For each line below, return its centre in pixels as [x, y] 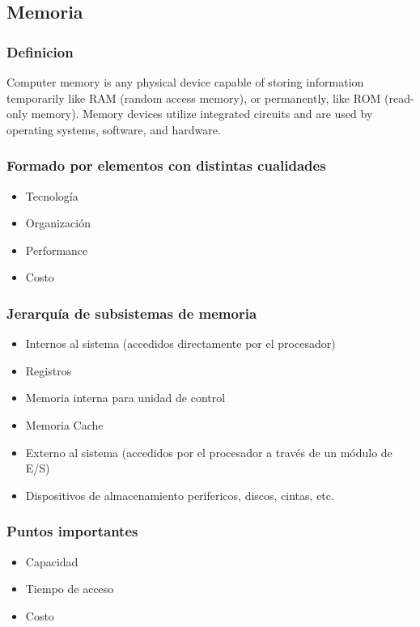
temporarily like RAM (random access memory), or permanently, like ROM [194, 97]
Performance [57, 250]
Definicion [40, 51]
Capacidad [52, 561]
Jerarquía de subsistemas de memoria [132, 313]
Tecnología [52, 195]
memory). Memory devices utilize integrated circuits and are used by [202, 114]
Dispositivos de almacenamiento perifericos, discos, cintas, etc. [180, 495]
